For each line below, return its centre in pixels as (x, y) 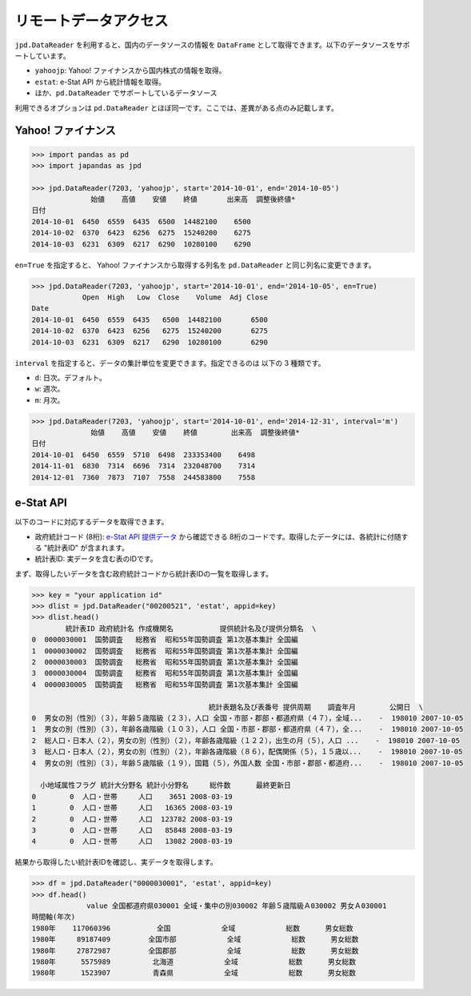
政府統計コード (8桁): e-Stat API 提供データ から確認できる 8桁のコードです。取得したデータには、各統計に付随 (218, 536)
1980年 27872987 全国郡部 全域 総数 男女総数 (195, 950)
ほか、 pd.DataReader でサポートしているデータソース (126, 93)
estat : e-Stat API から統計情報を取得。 (100, 82)
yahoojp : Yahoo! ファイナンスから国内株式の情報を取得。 (130, 70)
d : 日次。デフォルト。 (71, 377)
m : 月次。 (50, 400)
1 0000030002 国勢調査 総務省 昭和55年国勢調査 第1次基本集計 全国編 (165, 651)
